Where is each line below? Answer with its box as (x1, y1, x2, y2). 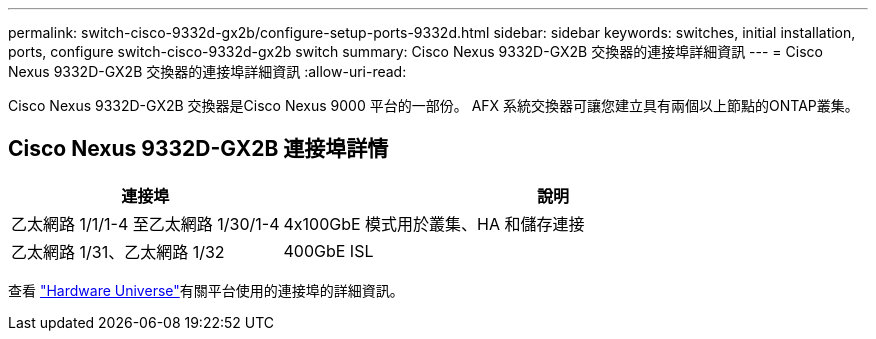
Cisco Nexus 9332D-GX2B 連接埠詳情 (8, 136, 389, 162)
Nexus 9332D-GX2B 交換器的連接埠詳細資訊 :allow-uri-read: (8, 63, 407, 80)
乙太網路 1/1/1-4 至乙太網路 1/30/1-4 (11, 213, 280, 234)
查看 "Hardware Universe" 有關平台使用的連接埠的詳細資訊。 (8, 281, 404, 299)
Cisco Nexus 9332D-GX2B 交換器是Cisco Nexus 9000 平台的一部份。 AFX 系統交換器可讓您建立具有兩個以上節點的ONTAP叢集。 (8, 97, 859, 114)
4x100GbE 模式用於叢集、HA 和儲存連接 (283, 213, 585, 234)
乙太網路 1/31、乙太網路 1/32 (11, 241, 225, 262)
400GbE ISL (283, 240, 374, 261)
